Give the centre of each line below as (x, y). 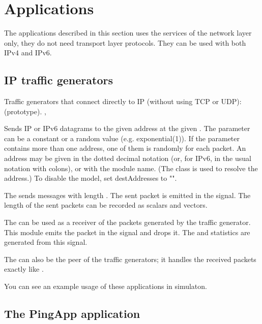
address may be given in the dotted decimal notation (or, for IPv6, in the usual (128, 158)
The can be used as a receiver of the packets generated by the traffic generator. (127, 222)
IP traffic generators (59, 80)
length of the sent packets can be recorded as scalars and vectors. (106, 205)
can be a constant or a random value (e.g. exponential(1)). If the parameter (122, 138)
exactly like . (24, 269)
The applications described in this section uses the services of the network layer (128, 33)
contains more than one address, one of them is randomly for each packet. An (125, 148)
